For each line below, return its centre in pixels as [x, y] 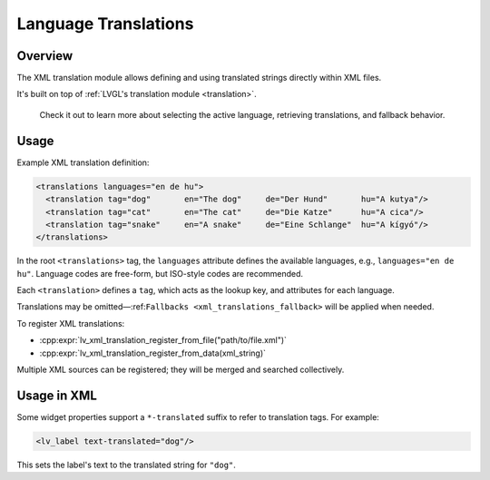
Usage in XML [57, 395]
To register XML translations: [71, 323]
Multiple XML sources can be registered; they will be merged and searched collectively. [181, 370]
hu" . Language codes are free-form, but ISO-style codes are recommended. [160, 273]
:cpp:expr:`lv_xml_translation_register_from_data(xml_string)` [153, 353]
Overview [45, 56]
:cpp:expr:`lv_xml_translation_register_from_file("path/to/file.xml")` [163, 340]
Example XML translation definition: [83, 162]
